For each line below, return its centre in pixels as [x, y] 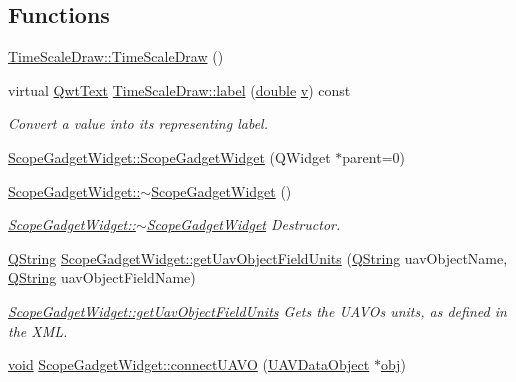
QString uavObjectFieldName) [102, 277]
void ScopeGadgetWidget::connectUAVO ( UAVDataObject [189, 364]
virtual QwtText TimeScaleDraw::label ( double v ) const [179, 89]
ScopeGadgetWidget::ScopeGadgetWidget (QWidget [169, 156]
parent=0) [373, 156]
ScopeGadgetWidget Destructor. [243, 224]
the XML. [38, 330]
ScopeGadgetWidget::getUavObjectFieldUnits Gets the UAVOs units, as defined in [257, 310]
